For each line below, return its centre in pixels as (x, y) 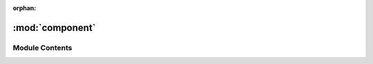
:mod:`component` (54, 28)
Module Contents (42, 47)
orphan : (25, 8)
